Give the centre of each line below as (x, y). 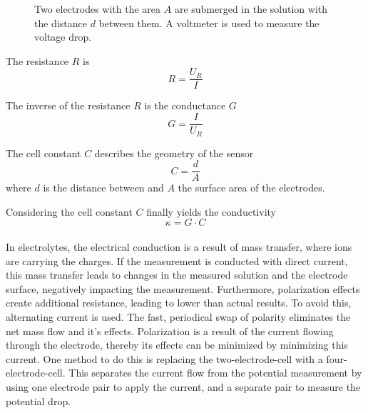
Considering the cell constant (69, 211)
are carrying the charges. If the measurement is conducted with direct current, (177, 260)
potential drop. (39, 400)
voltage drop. (63, 37)
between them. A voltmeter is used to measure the (209, 23)
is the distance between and (103, 188)
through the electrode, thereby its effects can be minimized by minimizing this (177, 345)
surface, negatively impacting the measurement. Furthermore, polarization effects (183, 288)
